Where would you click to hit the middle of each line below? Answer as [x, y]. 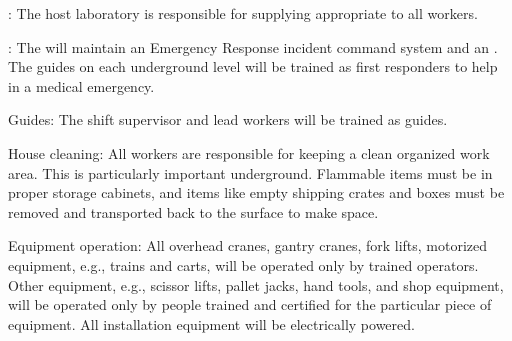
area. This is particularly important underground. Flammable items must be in [250, 172]
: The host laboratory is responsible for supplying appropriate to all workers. [243, 13]
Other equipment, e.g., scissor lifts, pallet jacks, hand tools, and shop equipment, [256, 284]
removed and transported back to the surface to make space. [193, 211]
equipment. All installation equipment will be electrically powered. [211, 323]
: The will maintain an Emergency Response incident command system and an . [253, 46]
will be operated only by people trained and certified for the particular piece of [250, 304]
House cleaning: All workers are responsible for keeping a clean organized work [249, 152]
